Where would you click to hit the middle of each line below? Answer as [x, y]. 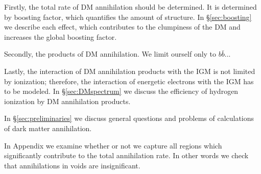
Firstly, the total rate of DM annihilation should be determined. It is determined [130, 7]
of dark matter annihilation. [48, 128]
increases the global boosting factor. [61, 36]
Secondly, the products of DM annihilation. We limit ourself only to [110, 54]
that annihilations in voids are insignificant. [72, 165]
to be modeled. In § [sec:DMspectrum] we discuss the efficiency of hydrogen [121, 91]
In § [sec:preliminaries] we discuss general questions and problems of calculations [129, 118]
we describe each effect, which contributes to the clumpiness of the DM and [122, 27]
